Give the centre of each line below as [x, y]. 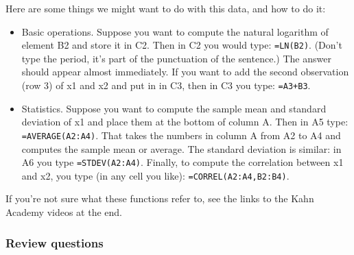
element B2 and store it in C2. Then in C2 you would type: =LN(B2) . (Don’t [182, 45]
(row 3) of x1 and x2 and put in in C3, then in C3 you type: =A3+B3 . [166, 85]
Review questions [55, 242]
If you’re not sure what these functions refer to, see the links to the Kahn [160, 198]
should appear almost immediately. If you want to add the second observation [185, 72]
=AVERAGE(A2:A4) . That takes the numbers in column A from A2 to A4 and [181, 135]
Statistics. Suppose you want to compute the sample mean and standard [174, 108]
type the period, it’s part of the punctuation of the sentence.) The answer [176, 58]
